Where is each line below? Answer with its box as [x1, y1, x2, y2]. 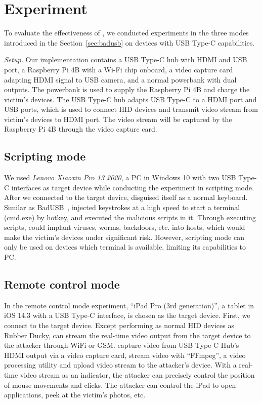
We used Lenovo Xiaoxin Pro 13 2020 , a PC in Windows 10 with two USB [4, 172, 236, 183]
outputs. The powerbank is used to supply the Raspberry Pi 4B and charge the [4, 84, 250, 95]
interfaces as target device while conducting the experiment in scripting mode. [11, 182, 254, 192]
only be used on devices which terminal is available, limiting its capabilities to [4, 241, 246, 252]
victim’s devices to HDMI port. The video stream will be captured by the [4, 113, 232, 124]
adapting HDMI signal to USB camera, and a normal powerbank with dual [4, 74, 237, 85]
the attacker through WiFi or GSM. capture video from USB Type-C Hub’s [4, 340, 239, 350]
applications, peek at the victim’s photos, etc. [4, 389, 146, 400]
